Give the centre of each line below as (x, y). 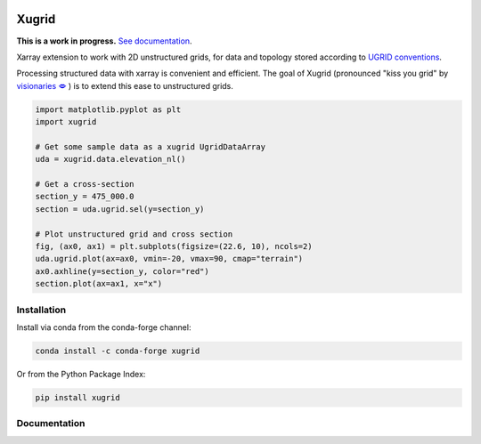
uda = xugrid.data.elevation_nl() (110, 159)
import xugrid (66, 122)
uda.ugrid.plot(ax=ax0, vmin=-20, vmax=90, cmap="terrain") (169, 259)
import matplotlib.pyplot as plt (108, 109)
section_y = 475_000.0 (85, 197)
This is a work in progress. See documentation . (104, 41)
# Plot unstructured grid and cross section (134, 234)
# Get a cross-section (85, 184)
